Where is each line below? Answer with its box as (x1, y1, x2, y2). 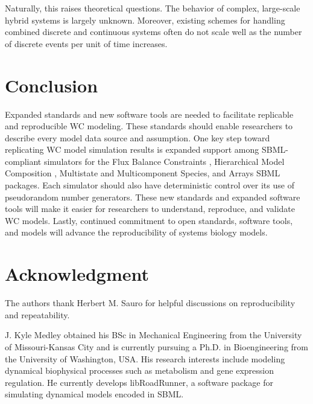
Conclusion (5, 72, 98, 97)
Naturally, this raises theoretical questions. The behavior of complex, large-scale (5, 2, 300, 14)
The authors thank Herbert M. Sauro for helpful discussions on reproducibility (5, 297, 296, 309)
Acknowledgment (5, 261, 149, 286)
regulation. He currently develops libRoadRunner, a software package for (5, 376, 273, 388)
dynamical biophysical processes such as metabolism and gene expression (5, 364, 274, 377)
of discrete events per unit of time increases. (5, 37, 168, 50)
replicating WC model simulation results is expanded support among (5, 143, 259, 156)
